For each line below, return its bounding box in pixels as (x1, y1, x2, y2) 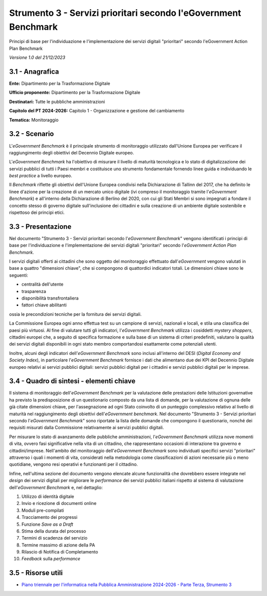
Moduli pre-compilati (21, 507, 64, 513)
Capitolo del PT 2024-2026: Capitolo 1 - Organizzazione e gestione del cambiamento (9, 108, 185, 114)
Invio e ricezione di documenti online (21, 500, 96, 506)
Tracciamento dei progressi (21, 514, 78, 520)
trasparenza (21, 288, 46, 294)
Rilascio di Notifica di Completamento (21, 549, 98, 555)
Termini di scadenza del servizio (21, 535, 88, 541)
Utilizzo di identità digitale (21, 493, 74, 499)
